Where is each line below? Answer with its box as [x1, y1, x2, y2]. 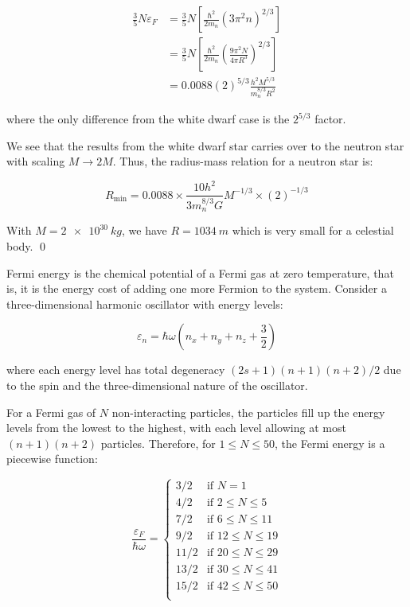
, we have [122, 222, 167, 239]
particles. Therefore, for [100, 434, 216, 451]
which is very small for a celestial [232, 222, 394, 239]
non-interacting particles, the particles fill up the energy [111, 403, 385, 420]
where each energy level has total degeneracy [6, 361, 225, 378]
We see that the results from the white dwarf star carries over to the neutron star [6, 137, 404, 154]
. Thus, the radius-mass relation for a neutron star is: [112, 153, 373, 169]
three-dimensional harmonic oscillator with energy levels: [6, 295, 283, 312]
